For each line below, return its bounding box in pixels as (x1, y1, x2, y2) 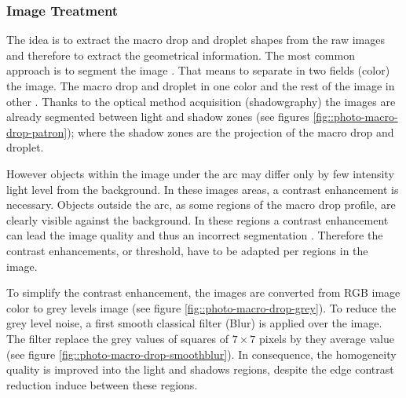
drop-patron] (6, 123, 68, 140)
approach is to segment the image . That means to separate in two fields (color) (6, 62, 390, 79)
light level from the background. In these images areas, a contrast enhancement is (6, 181, 399, 197)
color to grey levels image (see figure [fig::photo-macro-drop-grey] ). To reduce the (6, 299, 397, 316)
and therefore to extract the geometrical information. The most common (6, 46, 355, 63)
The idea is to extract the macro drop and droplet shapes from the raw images (6, 31, 385, 48)
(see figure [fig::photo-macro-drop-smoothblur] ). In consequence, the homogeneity (6, 345, 397, 362)
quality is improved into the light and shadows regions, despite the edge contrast (6, 361, 394, 378)
